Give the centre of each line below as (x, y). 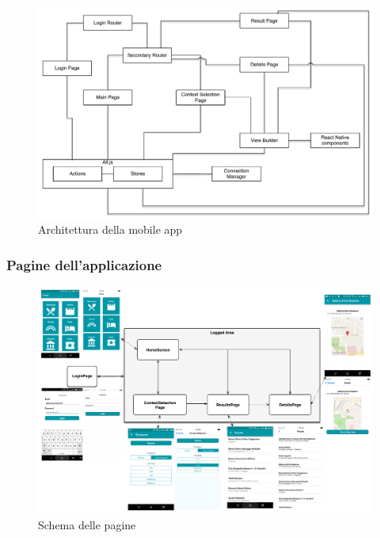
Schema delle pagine (87, 525)
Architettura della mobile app (110, 229)
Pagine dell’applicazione (84, 265)
